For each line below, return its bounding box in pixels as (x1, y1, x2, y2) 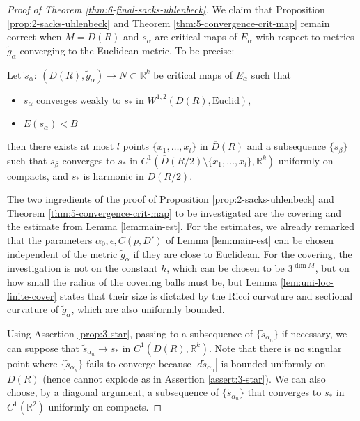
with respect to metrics (256, 29, 354, 44)
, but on (315, 261, 350, 275)
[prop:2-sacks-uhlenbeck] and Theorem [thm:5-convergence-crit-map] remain (7, 15, 330, 30)
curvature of (7, 302, 58, 316)
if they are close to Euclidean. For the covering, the (133, 246, 352, 261)
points (123, 139, 150, 153)
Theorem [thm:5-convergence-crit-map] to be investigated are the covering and (7, 205, 342, 220)
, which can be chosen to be (166, 261, 285, 275)
